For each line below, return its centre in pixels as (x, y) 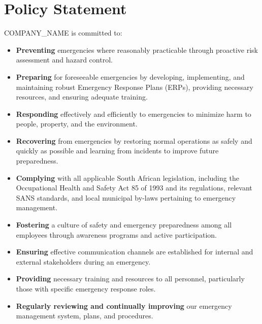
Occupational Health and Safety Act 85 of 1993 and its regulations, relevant (134, 188)
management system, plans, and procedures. (85, 316)
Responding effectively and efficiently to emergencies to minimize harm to (134, 114)
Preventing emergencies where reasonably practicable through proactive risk (137, 50)
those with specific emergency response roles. (86, 288)
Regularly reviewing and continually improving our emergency (124, 305)
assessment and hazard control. (64, 60)
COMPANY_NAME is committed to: (63, 33)
